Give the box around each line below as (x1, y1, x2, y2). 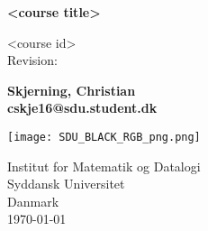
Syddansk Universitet (7, 174, 125, 193)
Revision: (7, 51, 58, 69)
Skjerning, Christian (7, 80, 136, 99)
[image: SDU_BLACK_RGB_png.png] (7, 130, 201, 143)
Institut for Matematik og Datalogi (7, 156, 201, 175)
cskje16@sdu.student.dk (7, 98, 158, 117)
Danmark (7, 191, 59, 210)
